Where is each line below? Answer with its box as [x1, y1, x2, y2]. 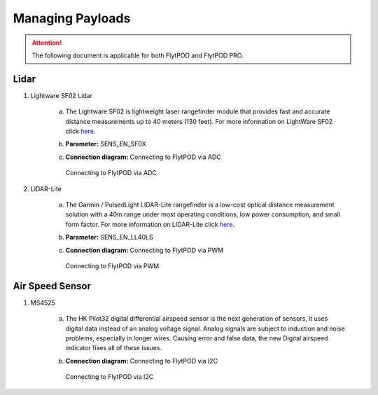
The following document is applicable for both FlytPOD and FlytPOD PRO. [31, 51, 244, 60]
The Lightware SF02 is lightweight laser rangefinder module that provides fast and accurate [65, 107, 330, 116]
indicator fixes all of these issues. [65, 344, 162, 352]
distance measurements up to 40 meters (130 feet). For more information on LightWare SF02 [65, 117, 333, 125]
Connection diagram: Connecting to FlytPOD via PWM [65, 246, 224, 254]
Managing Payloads [13, 11, 131, 26]
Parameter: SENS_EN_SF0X [65, 140, 146, 148]
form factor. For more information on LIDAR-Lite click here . [65, 220, 234, 228]
